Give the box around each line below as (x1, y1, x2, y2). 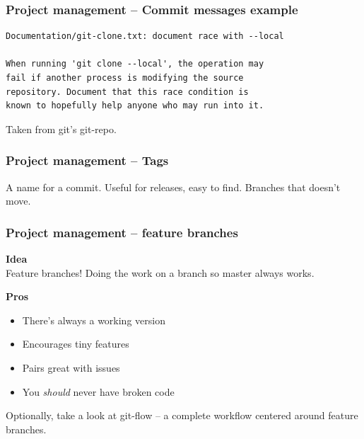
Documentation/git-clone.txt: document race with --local (6, 31, 284, 42)
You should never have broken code (22, 384, 175, 399)
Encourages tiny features (22, 336, 129, 351)
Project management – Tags (6, 152, 169, 169)
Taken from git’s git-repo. (6, 121, 117, 136)
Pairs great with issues (22, 360, 120, 375)
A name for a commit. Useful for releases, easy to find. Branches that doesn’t (6, 179, 341, 194)
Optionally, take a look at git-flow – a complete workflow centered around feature (6, 408, 358, 423)
